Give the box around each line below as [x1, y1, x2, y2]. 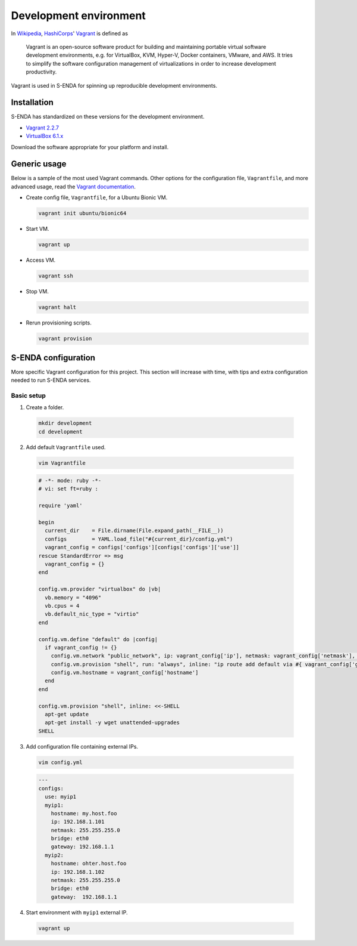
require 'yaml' [38, 502, 83, 509]
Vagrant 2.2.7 [26, 124, 59, 131]
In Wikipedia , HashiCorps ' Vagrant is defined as [11, 30, 128, 37]
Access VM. [26, 256, 56, 264]
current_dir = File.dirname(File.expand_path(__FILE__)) [45, 527, 224, 534]
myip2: [45, 852, 64, 858]
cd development [38, 428, 83, 435]
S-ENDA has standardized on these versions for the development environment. [11, 113, 205, 120]
